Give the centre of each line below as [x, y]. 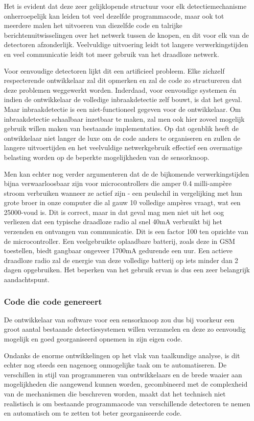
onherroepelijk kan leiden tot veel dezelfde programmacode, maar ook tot [114, 15]
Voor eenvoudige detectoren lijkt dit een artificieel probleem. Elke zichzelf [114, 70]
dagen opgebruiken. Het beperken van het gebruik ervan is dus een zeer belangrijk [127, 270]
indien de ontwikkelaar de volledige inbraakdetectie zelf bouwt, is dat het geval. [123, 99]
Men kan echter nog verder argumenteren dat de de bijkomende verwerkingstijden [127, 173]
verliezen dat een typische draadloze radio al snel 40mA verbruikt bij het [113, 222]
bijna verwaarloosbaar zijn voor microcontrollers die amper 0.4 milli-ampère [118, 183]
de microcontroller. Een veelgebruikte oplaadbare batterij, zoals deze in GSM [120, 241]
